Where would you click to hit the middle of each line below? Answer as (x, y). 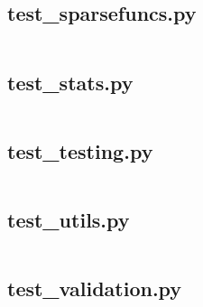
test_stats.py (70, 82)
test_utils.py (69, 219)
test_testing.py (80, 150)
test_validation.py (95, 288)
